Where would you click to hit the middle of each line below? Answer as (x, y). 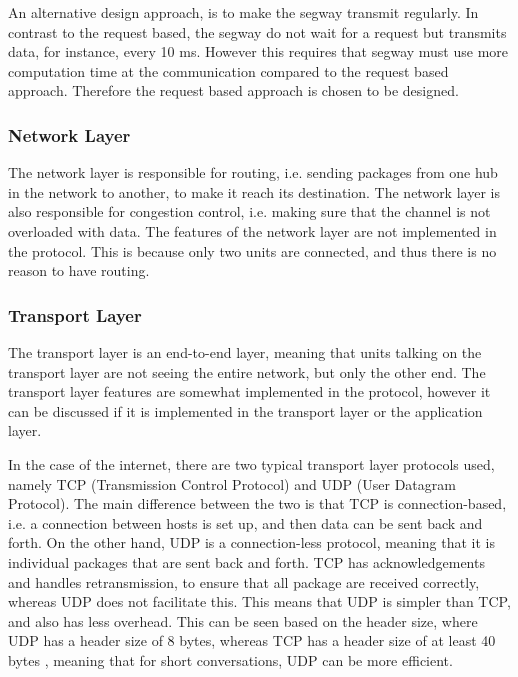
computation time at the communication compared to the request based (228, 70)
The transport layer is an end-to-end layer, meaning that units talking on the (245, 351)
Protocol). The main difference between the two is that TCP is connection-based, (257, 503)
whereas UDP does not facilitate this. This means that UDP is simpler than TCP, (259, 601)
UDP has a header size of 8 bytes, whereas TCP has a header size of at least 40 (252, 640)
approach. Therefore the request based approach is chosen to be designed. (233, 90)
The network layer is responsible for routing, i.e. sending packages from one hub (253, 172)
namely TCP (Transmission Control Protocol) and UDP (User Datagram (232, 483)
